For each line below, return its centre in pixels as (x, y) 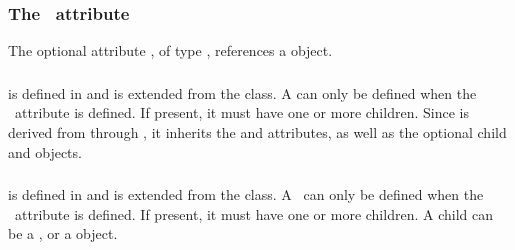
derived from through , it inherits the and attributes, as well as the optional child (257, 131)
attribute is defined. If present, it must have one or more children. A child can (253, 213)
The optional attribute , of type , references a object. (170, 50)
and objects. (45, 151)
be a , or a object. (63, 233)
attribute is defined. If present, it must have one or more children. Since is (241, 112)
